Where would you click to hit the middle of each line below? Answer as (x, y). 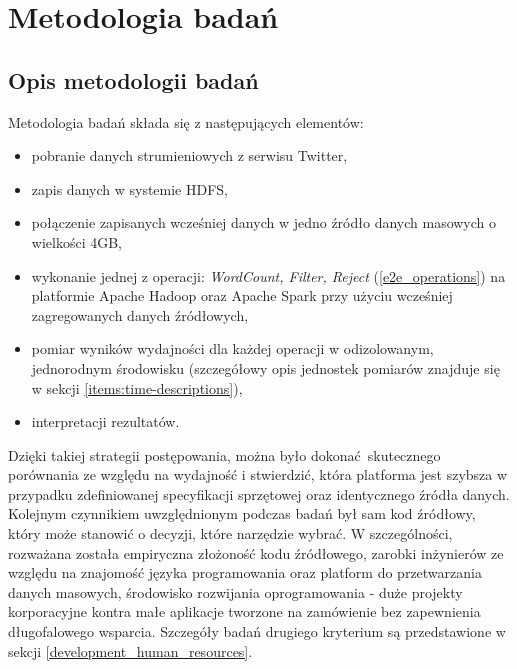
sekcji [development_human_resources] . (130, 650)
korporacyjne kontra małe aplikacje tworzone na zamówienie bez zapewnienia (244, 611)
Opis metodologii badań (133, 79)
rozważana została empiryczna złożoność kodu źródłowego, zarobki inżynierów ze (256, 552)
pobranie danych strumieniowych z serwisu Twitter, (189, 155)
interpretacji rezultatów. (105, 421)
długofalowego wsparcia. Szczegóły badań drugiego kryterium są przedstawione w (257, 631)
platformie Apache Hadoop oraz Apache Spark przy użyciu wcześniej (242, 295)
